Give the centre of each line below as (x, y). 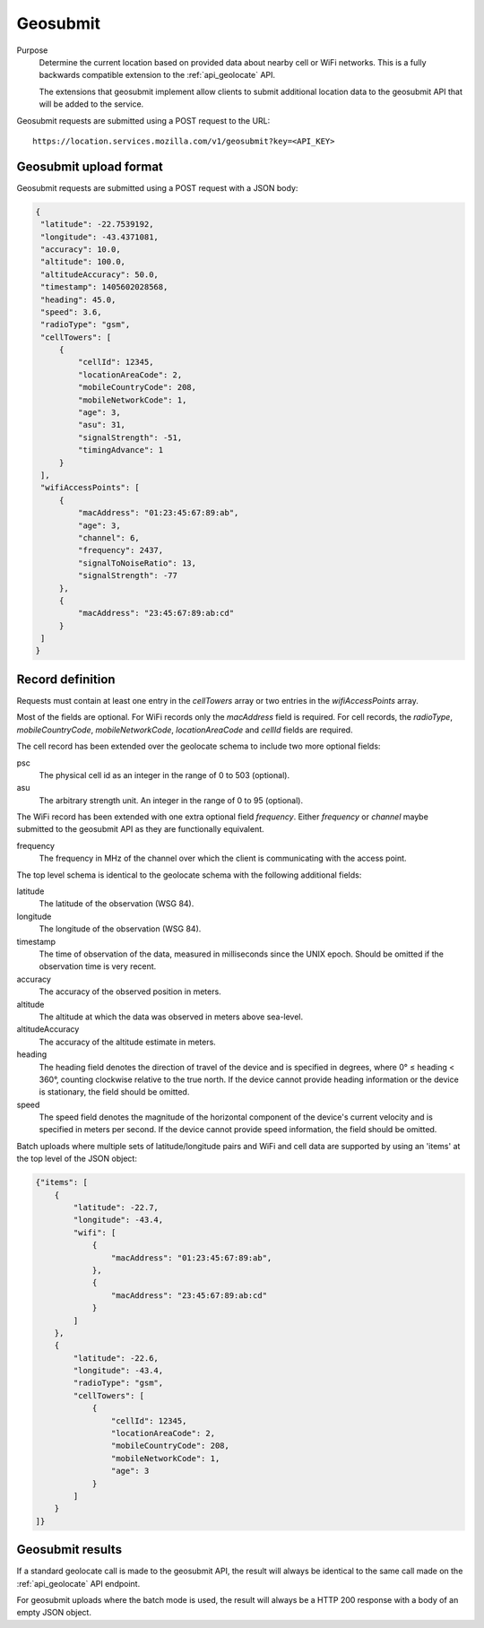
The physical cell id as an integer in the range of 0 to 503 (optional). (164, 775)
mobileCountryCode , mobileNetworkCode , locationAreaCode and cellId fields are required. (185, 730)
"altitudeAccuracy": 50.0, (99, 274)
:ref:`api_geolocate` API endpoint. (78, 1583)
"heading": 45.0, (78, 299)
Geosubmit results (69, 1550)
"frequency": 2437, (121, 550)
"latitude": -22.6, (116, 1358)
